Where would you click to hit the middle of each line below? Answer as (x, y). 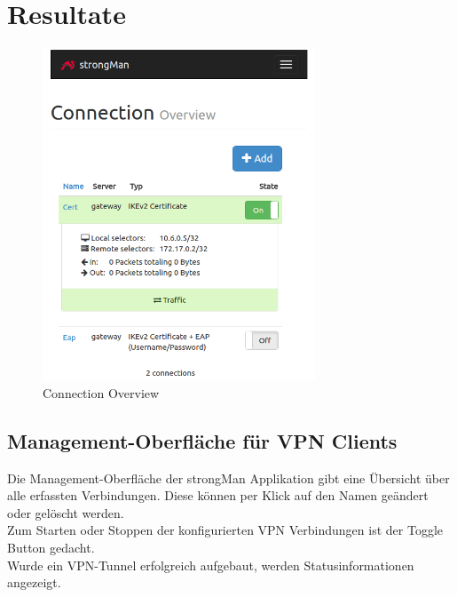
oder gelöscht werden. (66, 512)
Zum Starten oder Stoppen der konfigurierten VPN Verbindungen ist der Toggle (225, 530)
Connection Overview (101, 392)
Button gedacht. (51, 547)
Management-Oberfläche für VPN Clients (202, 440)
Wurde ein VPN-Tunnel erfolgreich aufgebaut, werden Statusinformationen (211, 565)
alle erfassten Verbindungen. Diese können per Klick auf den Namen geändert (218, 495)
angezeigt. (34, 582)
